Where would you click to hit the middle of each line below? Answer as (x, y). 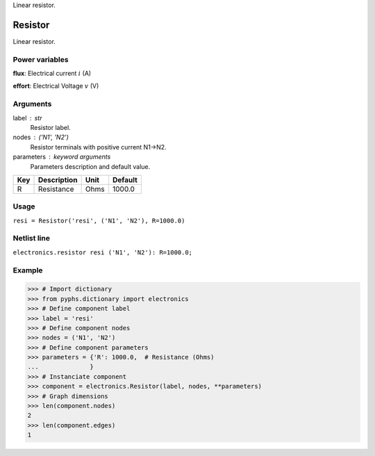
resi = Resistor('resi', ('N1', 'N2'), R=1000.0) (99, 220)
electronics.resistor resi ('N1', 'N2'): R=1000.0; (103, 252)
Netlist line (31, 238)
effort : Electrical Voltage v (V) (56, 86)
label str (27, 117)
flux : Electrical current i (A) (52, 74)
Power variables (41, 59)
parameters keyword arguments (62, 157)
